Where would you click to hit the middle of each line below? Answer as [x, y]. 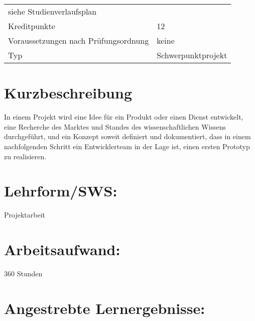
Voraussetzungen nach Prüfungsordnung [79, 40]
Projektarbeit [25, 215]
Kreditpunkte [32, 26]
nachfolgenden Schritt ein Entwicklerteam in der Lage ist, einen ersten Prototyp [127, 146]
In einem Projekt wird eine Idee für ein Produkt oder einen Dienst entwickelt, [124, 117]
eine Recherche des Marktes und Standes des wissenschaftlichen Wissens [115, 126]
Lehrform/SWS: [61, 191]
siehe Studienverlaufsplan [52, 11]
